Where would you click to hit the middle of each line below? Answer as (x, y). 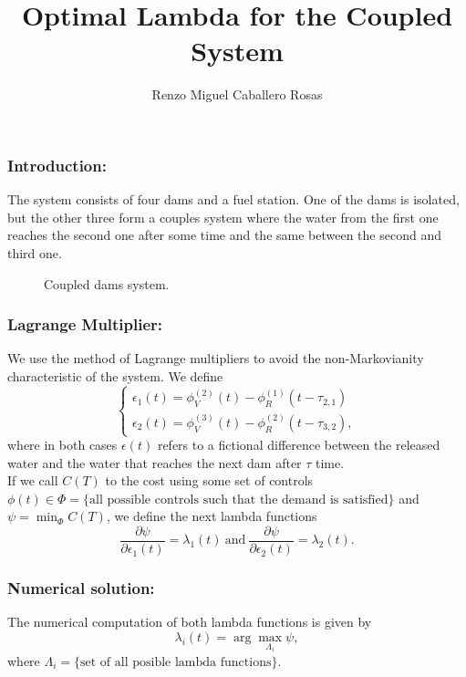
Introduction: (57, 165)
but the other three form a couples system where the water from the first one (223, 217)
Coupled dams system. (107, 283)
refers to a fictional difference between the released (299, 445)
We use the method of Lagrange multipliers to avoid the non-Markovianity (216, 358)
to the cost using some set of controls (209, 480)
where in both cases (62, 445)
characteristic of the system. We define (115, 375)
